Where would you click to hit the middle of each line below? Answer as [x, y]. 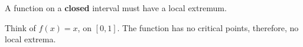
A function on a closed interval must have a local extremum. [116, 8]
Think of [20, 27]
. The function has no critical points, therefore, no [208, 27]
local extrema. [30, 39]
